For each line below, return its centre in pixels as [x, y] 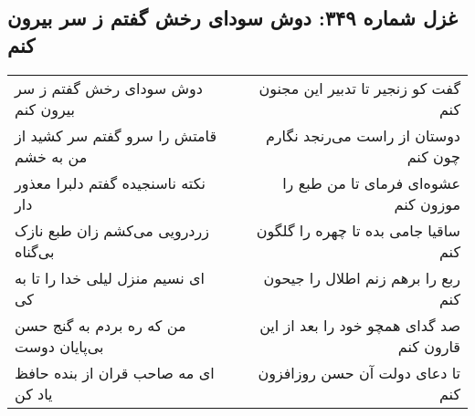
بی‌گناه [35, 251]
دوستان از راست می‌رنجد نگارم [363, 135]
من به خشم [51, 156]
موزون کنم [427, 203]
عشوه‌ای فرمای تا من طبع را [371, 182]
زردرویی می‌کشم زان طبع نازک [112, 230]
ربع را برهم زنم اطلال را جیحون [362, 277]
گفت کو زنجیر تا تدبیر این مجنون [359, 88]
